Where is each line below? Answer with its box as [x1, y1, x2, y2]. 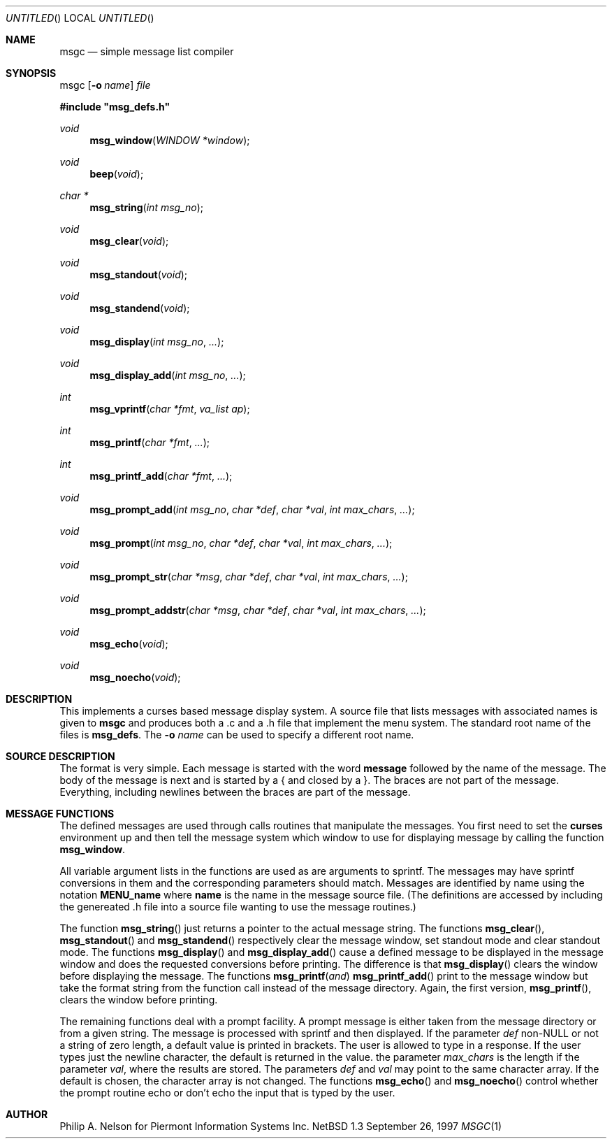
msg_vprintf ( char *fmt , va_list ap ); [89, 403, 250, 415]
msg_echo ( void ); [89, 638, 168, 650]
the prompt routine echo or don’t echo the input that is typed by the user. [59, 1087, 395, 1099]
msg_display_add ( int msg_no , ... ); [89, 369, 246, 381]
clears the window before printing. [59, 994, 218, 1006]
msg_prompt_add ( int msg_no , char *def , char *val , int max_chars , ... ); [89, 503, 415, 515]
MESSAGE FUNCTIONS [6, 808, 115, 820]
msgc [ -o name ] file [59, 79, 151, 91]
